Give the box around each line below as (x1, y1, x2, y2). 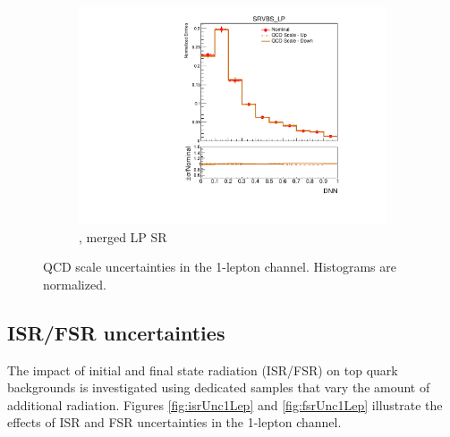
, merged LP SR (79, 227, 167, 246)
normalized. (43, 274, 106, 293)
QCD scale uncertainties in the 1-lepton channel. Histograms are (43, 257, 396, 276)
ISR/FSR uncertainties (7, 318, 225, 346)
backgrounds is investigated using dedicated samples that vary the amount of (7, 378, 430, 397)
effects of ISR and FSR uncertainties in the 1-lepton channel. (7, 413, 342, 432)
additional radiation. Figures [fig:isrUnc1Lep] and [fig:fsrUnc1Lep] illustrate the (7, 395, 443, 414)
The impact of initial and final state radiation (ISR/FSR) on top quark (7, 360, 398, 379)
